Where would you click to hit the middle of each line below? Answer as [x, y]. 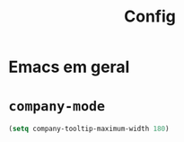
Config [150, 17]
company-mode [57, 106]
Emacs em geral [69, 67]
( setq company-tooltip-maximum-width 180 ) [89, 129]
